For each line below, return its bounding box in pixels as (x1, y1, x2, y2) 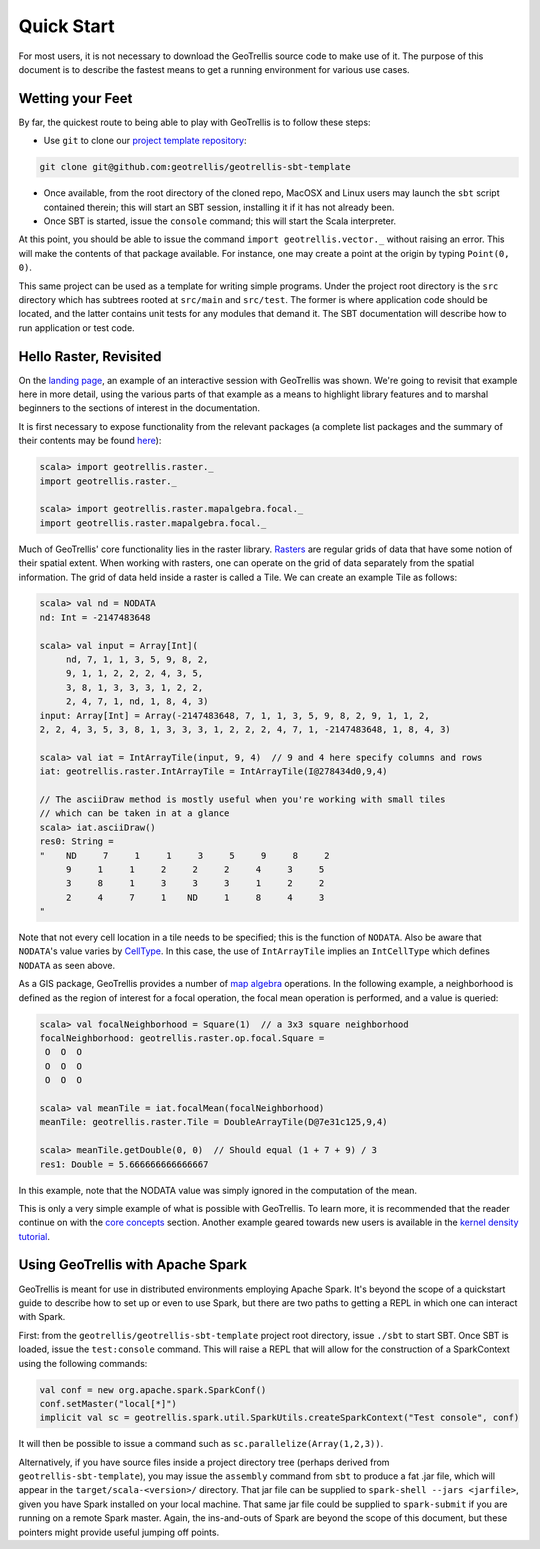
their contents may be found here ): (18, 435, 162, 447)
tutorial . (18, 1230, 50, 1242)
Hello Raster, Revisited (18, 348, 162, 365)
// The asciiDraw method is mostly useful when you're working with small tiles (39, 793, 446, 805)
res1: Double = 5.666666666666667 (39, 1158, 209, 1170)
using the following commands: (18, 1357, 148, 1369)
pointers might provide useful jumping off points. (18, 1526, 220, 1538)
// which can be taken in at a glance (39, 808, 230, 819)
